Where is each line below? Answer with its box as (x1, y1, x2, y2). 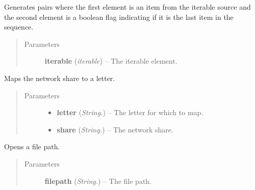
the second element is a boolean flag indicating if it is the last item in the (4, 11, 234, 22)
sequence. (4, 21, 34, 32)
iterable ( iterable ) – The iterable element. (44, 56, 177, 66)
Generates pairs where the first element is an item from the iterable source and (4, 2, 251, 12)
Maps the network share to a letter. (4, 72, 115, 83)
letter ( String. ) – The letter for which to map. (57, 107, 203, 118)
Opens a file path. (4, 141, 60, 152)
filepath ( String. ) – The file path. (44, 175, 152, 186)
